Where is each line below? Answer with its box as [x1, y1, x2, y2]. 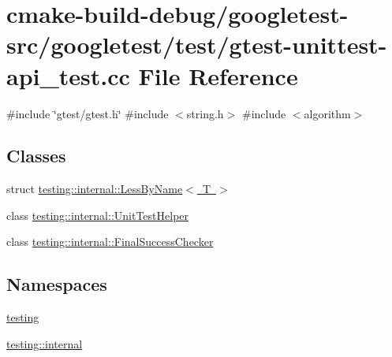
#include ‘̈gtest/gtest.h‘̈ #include [6, 105, 169, 121]
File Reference [138, 59, 298, 91]
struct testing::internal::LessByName [6, 180, 183, 197]
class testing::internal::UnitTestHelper [6, 206, 189, 223]
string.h [186, 105, 224, 121]
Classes [6, 143, 66, 168]
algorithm [304, 105, 351, 121]
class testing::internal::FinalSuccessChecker [6, 233, 214, 250]
